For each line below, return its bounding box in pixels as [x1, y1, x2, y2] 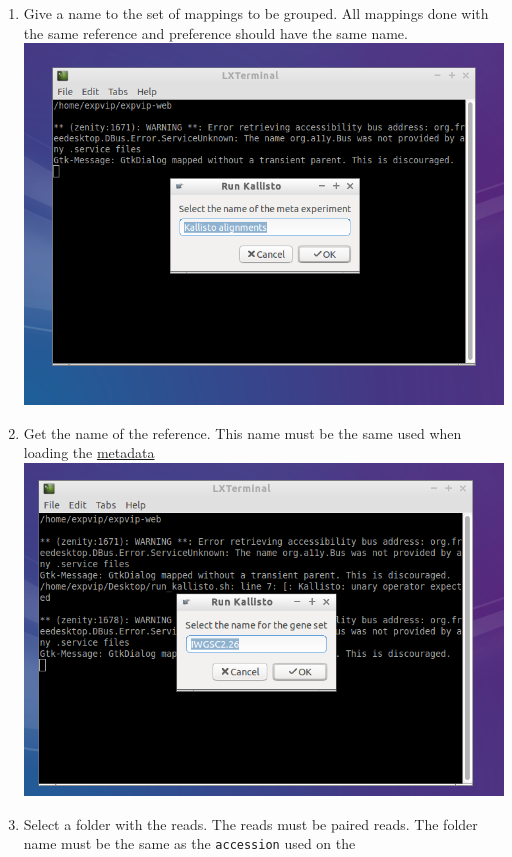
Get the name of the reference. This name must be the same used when [23, 422, 462, 443]
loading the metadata [23, 442, 155, 463]
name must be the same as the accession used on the [23, 833, 356, 854]
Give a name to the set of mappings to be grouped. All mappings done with [23, 3, 489, 23]
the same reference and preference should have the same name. [23, 22, 408, 43]
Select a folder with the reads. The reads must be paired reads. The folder [23, 813, 478, 834]
